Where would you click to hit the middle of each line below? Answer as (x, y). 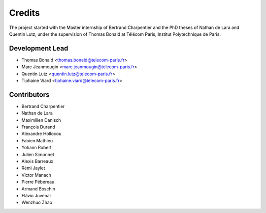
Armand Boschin (38, 188)
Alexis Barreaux (37, 161)
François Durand (38, 127)
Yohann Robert (36, 148)
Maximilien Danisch (41, 120)
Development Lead (39, 48)
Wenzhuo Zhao (37, 202)
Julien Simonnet (38, 154)
